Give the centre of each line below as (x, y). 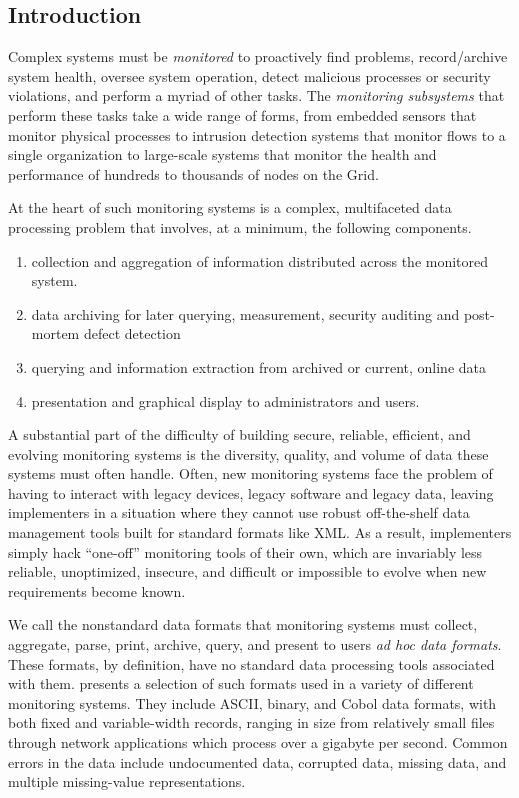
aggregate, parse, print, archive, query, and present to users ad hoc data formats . (255, 644)
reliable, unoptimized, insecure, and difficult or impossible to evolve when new (247, 571)
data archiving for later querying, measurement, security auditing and (245, 313)
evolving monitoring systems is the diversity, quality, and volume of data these (248, 453)
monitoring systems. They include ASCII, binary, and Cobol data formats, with (252, 702)
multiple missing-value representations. (127, 781)
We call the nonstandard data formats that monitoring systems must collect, (243, 624)
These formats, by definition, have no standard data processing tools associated (251, 663)
